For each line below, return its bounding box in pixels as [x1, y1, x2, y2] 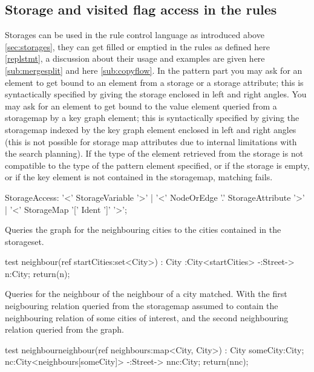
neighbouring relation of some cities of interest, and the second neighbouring [5, 311, 289, 324]
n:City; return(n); [5, 267, 70, 279]
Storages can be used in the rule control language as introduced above [5, 28, 264, 41]
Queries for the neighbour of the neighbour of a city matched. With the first [5, 287, 287, 300]
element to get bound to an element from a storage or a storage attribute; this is [5, 76, 304, 88]
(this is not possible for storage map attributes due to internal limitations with [5, 135, 297, 148]
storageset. [5, 235, 44, 247]
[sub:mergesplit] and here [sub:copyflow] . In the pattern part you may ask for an [5, 64, 303, 76]
